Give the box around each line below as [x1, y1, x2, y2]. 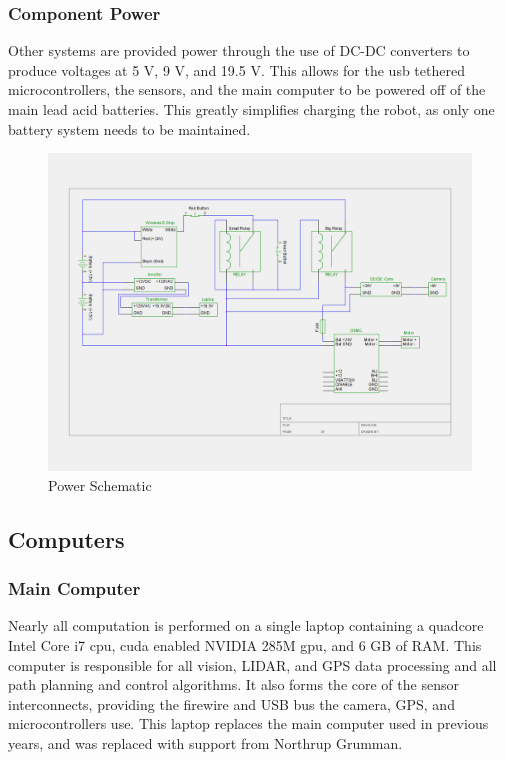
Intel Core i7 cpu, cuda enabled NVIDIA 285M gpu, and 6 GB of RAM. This [8, 634, 482, 655]
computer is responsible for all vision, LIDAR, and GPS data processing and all [8, 654, 497, 675]
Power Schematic [48, 474, 152, 495]
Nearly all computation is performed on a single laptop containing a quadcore [8, 615, 484, 636]
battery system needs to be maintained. [8, 118, 251, 139]
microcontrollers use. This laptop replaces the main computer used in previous [8, 713, 489, 734]
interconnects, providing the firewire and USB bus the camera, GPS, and [8, 693, 455, 714]
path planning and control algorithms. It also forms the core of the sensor [8, 674, 459, 695]
